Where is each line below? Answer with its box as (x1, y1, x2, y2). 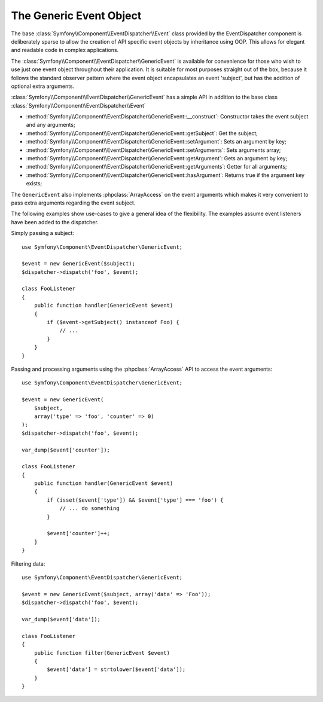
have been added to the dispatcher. (11, 218, 99, 225)
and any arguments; (26, 121, 75, 129)
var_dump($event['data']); (22, 616, 101, 622)
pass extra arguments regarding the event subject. (11, 199, 136, 206)
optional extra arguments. (11, 83, 75, 90)
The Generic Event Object (11, 9, 142, 22)
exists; (26, 180, 42, 187)
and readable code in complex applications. (11, 47, 119, 54)
